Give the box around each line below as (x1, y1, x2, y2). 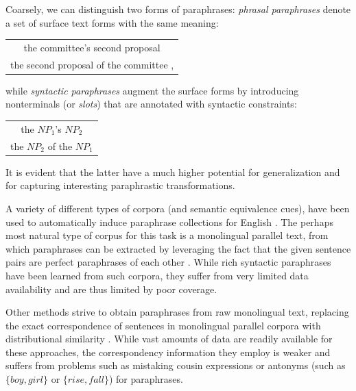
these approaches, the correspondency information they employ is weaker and (5, 344, 331, 359)
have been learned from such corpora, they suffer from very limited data (5, 268, 309, 282)
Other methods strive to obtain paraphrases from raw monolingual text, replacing (5, 305, 349, 319)
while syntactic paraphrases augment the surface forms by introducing (5, 83, 299, 97)
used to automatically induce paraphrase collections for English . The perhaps (5, 214, 333, 229)
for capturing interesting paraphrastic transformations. (5, 178, 235, 192)
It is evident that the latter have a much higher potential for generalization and (5, 164, 340, 179)
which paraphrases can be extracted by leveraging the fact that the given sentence (5, 241, 351, 255)
